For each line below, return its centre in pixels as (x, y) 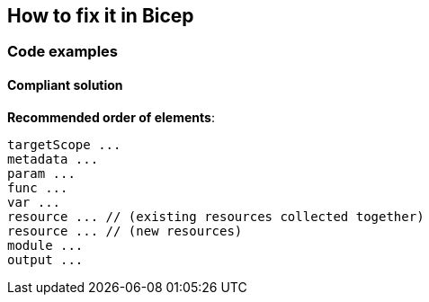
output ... (45, 259)
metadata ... (53, 159)
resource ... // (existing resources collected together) (216, 216)
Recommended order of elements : (111, 117)
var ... (34, 202)
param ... (41, 173)
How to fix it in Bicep (101, 16)
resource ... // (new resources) (125, 231)
